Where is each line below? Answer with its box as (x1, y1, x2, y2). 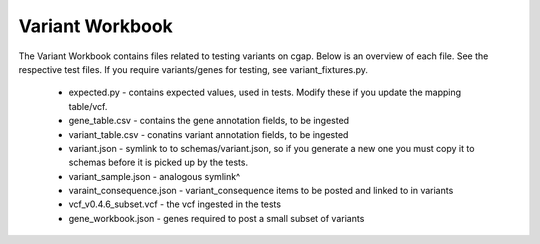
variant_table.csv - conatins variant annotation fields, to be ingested (68, 128, 349, 140)
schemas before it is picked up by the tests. (68, 156, 249, 169)
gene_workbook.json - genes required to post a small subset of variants (68, 212, 365, 224)
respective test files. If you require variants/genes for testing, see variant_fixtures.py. (18, 63, 369, 75)
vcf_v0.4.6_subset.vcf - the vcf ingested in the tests (68, 198, 282, 210)
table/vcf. (68, 100, 108, 112)
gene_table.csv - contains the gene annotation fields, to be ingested (68, 115, 350, 127)
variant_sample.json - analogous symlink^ (68, 170, 241, 182)
